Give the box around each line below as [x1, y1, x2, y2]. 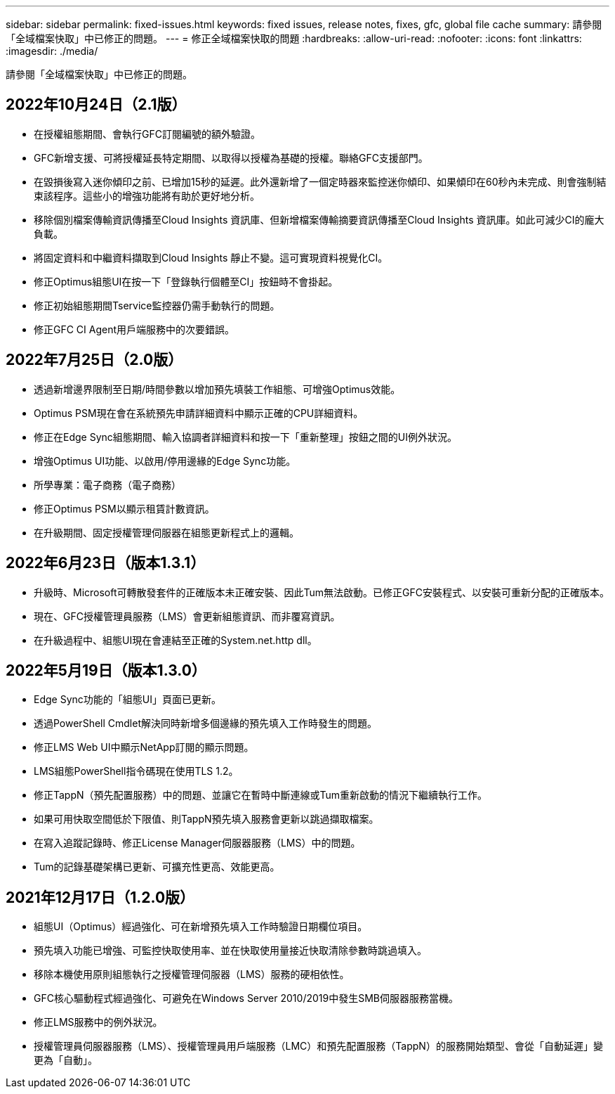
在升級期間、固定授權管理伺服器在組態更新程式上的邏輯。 [34, 526, 299, 539]
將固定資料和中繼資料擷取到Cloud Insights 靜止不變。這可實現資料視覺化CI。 [34, 251, 388, 264]
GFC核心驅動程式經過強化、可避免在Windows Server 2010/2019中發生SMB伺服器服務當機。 [34, 992, 458, 1005]
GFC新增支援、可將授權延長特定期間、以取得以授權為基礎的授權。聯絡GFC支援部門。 [34, 151, 428, 164]
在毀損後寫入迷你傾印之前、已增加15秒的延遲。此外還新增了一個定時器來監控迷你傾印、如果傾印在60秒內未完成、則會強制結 [34, 175, 607, 188]
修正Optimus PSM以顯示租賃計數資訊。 [34, 502, 215, 515]
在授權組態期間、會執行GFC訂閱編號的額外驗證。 [34, 127, 260, 140]
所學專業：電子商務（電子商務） [34, 478, 181, 491]
